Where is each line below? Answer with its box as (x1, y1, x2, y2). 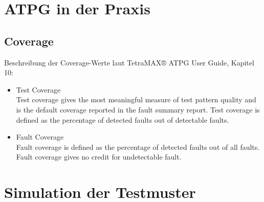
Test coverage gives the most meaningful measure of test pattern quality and (16, 94, 256, 105)
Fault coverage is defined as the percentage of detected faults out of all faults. (16, 141, 260, 152)
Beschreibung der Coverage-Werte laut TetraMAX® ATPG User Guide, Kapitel (4, 57, 254, 68)
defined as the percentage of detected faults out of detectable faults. (16, 114, 229, 125)
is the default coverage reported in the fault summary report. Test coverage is (16, 104, 260, 115)
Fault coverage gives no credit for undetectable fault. (16, 151, 182, 162)
